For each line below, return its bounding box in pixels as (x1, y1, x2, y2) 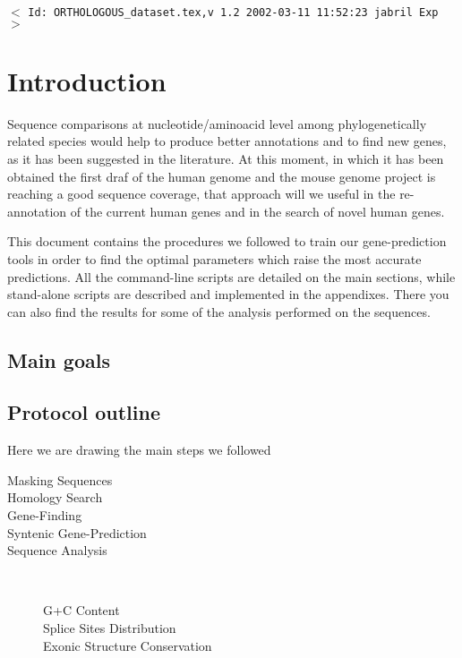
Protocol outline (7, 398, 160, 426)
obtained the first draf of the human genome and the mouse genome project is (7, 167, 436, 185)
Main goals (7, 346, 110, 373)
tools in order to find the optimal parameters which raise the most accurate (7, 249, 422, 268)
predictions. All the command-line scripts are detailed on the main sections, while (7, 267, 456, 286)
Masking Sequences (7, 470, 113, 489)
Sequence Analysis (7, 541, 107, 560)
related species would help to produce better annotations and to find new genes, (7, 132, 447, 150)
